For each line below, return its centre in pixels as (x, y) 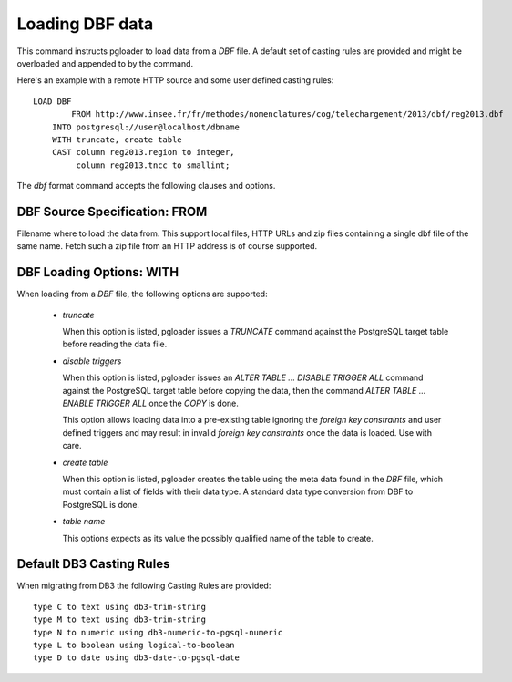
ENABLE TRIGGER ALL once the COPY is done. (150, 403)
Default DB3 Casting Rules (93, 564)
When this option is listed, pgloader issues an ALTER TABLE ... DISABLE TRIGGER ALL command (243, 377)
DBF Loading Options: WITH (98, 272)
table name (84, 522)
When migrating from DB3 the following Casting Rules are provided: (144, 586)
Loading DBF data (85, 24)
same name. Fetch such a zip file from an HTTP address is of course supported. (167, 246)
